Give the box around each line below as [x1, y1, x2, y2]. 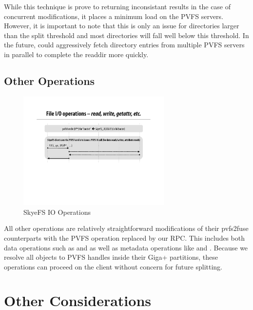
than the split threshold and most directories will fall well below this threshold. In [4, 30, 249, 40]
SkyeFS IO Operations [23, 207, 91, 217]
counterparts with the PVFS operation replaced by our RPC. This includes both [4, 233, 245, 243]
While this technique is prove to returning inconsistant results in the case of [4, 1, 231, 11]
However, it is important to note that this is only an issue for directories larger [4, 21, 239, 31]
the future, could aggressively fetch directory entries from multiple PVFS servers [4, 40, 245, 50]
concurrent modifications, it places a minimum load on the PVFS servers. [4, 11, 224, 21]
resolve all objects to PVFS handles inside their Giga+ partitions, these [4, 252, 218, 262]
